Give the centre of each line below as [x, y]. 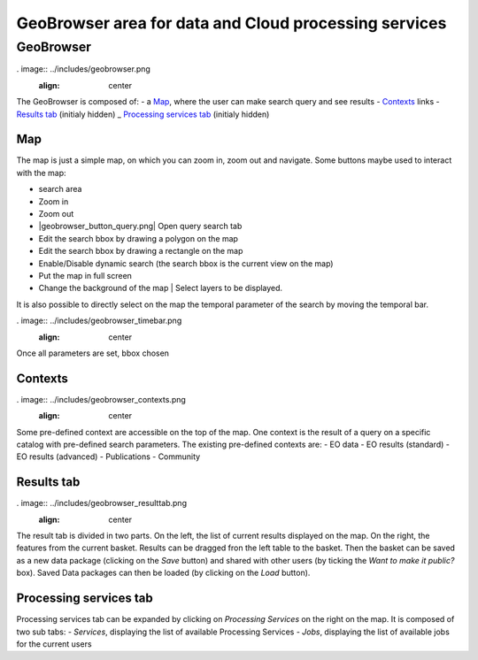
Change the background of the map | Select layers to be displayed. [161, 288]
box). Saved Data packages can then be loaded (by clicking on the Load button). [163, 573]
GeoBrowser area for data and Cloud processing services [231, 23]
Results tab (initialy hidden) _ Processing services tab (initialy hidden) [143, 114]
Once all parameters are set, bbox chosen [93, 353]
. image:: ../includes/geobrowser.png [83, 69]
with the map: [41, 173]
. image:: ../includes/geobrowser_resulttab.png [102, 503]
